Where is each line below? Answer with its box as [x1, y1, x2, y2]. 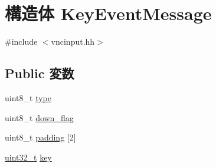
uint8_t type [5, 91, 51, 103]
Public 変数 [5, 64, 74, 82]
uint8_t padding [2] [5, 131, 76, 143]
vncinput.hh [51, 35, 95, 48]
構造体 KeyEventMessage [5, 1, 212, 25]
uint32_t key [5, 151, 52, 163]
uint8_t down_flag [5, 111, 74, 123]
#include [5, 35, 38, 48]
